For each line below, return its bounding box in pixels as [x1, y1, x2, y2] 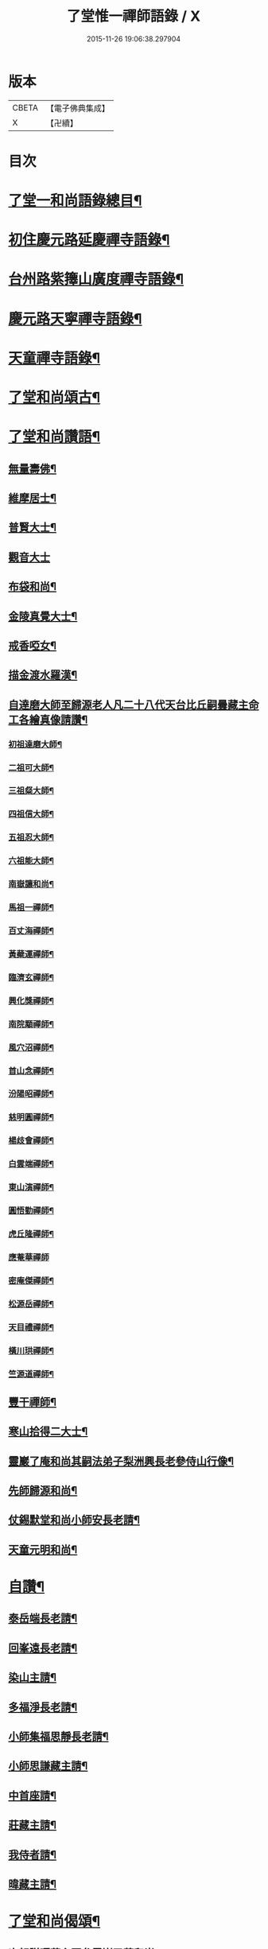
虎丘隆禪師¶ [8, 1228, 54, 1239]
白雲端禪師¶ [8, 1159, 54, 1170]
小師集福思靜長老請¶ [8, 1730, 109, 1743]
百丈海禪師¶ [8, 926, 54, 936]
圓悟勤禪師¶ [8, 1206, 54, 1217]
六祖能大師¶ [8, 856, 54, 867]
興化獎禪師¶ [8, 995, 54, 1006]
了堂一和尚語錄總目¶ [8, 192, 142, 210]
